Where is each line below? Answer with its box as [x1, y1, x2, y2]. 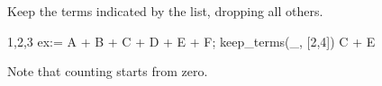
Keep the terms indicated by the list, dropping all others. [7, 2, 323, 20]
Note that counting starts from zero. [7, 62, 208, 81]
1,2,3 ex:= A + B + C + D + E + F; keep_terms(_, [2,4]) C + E [7, 31, 376, 50]
